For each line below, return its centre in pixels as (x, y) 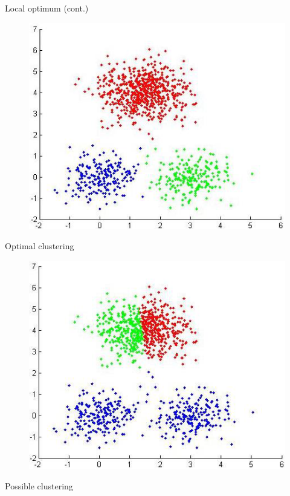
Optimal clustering (40, 246)
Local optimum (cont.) (47, 8)
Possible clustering (39, 485)
